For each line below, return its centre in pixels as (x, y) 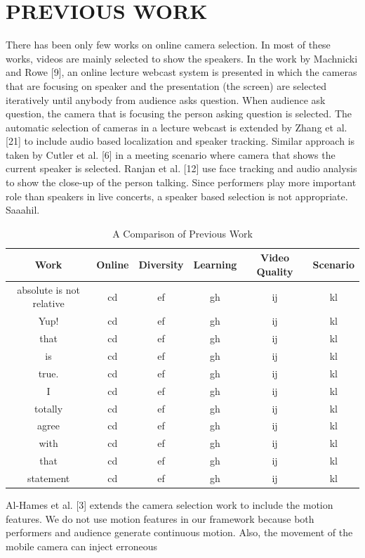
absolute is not (48, 289)
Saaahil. (23, 210)
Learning (215, 265)
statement (48, 478)
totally (49, 408)
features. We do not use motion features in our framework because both (160, 518)
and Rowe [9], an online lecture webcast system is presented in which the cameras (181, 72)
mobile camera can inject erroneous (82, 546)
